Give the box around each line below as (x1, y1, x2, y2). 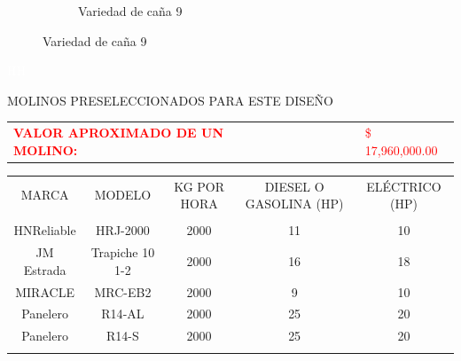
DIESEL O (264, 177, 324, 195)
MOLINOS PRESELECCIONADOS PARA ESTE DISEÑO (7, 90, 333, 109)
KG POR (174, 177, 225, 195)
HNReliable (13, 221, 76, 239)
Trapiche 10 (90, 243, 155, 262)
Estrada (23, 260, 66, 279)
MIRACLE (15, 282, 74, 301)
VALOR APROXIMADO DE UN (13, 123, 224, 142)
